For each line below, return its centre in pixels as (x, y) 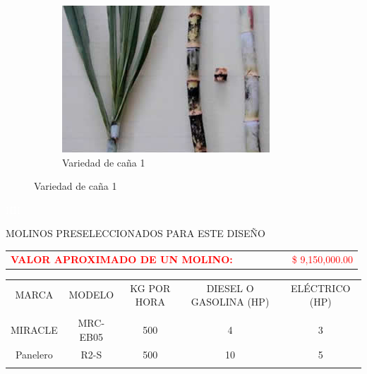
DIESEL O (230, 288)
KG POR (150, 288)
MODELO (91, 295)
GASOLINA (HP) (230, 302)
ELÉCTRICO (321, 288)
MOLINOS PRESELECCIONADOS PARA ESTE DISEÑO (136, 233)
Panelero (34, 354)
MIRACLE (34, 330)
